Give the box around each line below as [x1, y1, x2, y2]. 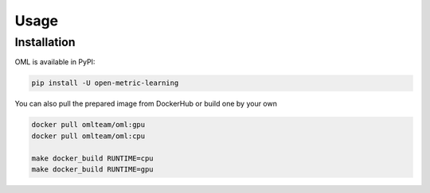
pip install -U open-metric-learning [31, 79, 179, 87]
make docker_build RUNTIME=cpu [31, 153, 154, 163]
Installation [14, 35, 76, 49]
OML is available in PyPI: [14, 57, 96, 67]
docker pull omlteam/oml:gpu [31, 120, 146, 129]
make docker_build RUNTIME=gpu [31, 164, 154, 174]
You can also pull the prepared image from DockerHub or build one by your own [14, 99, 278, 109]
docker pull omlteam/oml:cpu [31, 131, 146, 141]
